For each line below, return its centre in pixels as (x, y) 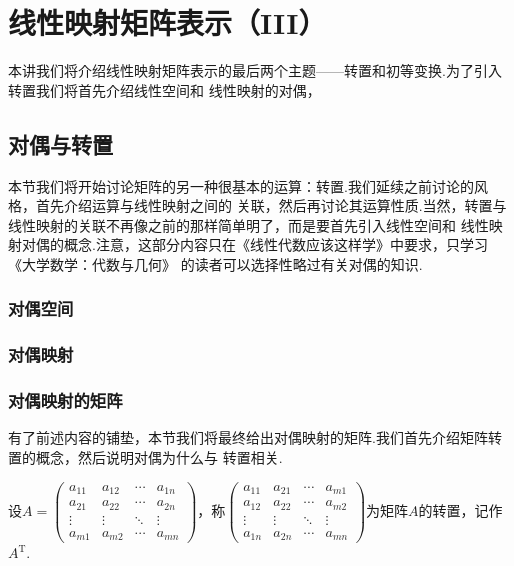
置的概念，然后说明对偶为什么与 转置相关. (145, 456)
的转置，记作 (460, 509)
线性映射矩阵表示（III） (167, 22)
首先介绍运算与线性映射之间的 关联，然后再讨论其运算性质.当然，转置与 (271, 205)
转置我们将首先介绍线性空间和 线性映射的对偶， (164, 89)
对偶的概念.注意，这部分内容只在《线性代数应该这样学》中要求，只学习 (254, 244)
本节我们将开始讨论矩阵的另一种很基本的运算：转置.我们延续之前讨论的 (241, 185)
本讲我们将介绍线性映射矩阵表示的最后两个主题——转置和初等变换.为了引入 (255, 70)
